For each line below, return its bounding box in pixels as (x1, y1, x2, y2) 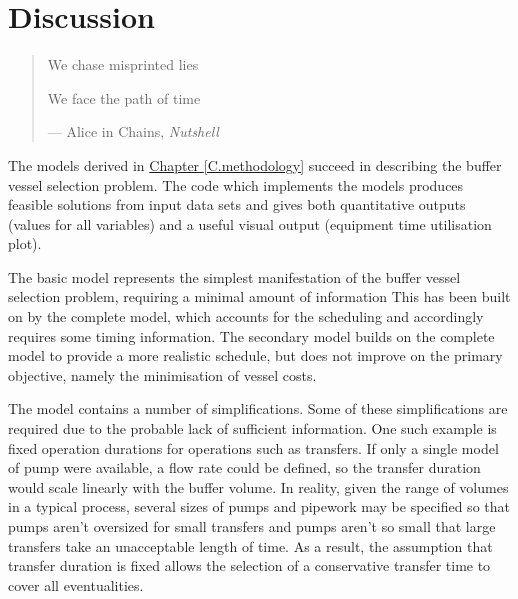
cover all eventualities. (8, 574, 144, 595)
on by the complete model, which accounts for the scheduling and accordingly (8, 306, 484, 327)
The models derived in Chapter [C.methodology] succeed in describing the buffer (8, 154, 502, 175)
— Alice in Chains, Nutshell (47, 121, 219, 142)
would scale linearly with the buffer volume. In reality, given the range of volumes (8, 476, 509, 497)
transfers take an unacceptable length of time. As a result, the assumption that (8, 535, 493, 556)
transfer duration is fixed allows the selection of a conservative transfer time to (8, 555, 491, 576)
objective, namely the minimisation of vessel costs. (8, 364, 317, 385)
